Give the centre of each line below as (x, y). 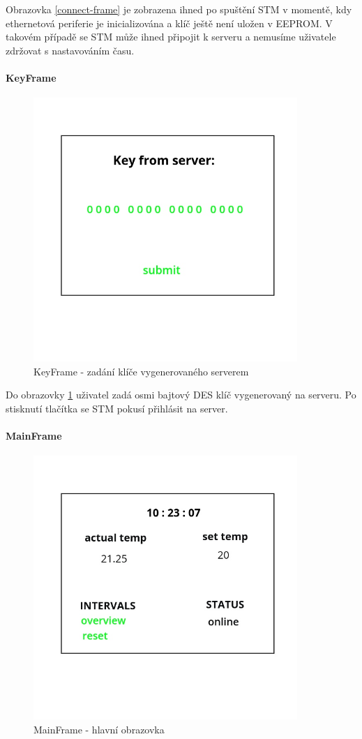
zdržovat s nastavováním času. (70, 50)
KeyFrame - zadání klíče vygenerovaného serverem (141, 371)
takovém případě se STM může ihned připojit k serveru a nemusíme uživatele (171, 37)
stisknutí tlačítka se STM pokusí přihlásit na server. (117, 408)
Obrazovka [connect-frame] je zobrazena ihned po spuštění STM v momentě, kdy (179, 9)
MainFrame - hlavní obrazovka (99, 729)
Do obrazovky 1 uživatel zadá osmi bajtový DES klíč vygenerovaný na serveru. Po (181, 395)
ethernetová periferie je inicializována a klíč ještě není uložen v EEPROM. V (169, 23)
